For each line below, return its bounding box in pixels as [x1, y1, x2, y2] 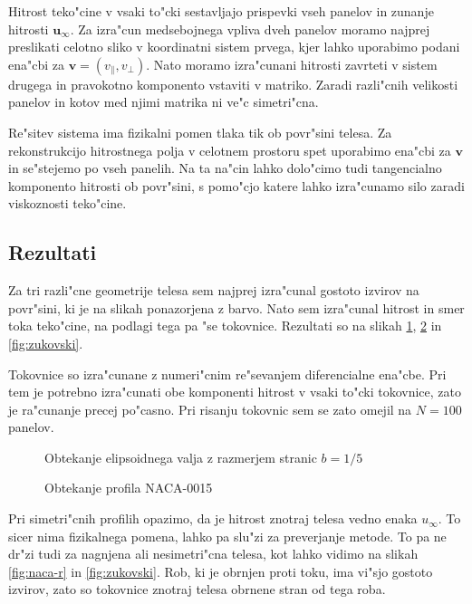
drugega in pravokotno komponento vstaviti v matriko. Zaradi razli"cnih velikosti [8, 74, 458, 93]
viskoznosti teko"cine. [8, 194, 127, 213]
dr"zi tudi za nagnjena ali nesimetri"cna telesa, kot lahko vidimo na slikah [8, 544, 419, 563]
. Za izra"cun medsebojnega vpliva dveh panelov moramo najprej [70, 19, 430, 38]
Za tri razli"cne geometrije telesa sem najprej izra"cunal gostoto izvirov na [8, 281, 419, 300]
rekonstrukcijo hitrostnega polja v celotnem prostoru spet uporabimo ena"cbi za [8, 140, 451, 159]
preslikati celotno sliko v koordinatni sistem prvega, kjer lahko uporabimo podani [8, 37, 460, 56]
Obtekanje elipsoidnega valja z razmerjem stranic [44, 447, 317, 466]
